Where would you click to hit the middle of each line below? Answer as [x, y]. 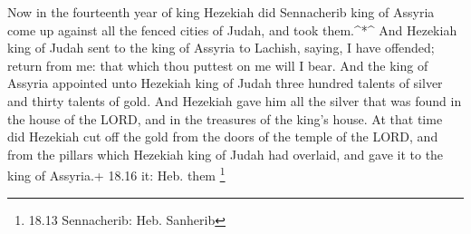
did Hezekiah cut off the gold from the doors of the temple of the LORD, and [223, 136]
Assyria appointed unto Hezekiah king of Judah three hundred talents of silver [225, 83]
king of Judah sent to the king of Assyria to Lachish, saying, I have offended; [221, 48]
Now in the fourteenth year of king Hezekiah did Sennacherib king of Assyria [221, 12]
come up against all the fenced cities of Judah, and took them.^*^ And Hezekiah [232, 29]
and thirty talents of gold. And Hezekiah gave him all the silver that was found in [235, 100]
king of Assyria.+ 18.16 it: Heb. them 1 [116, 174]
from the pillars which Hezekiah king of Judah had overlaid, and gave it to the [226, 154]
